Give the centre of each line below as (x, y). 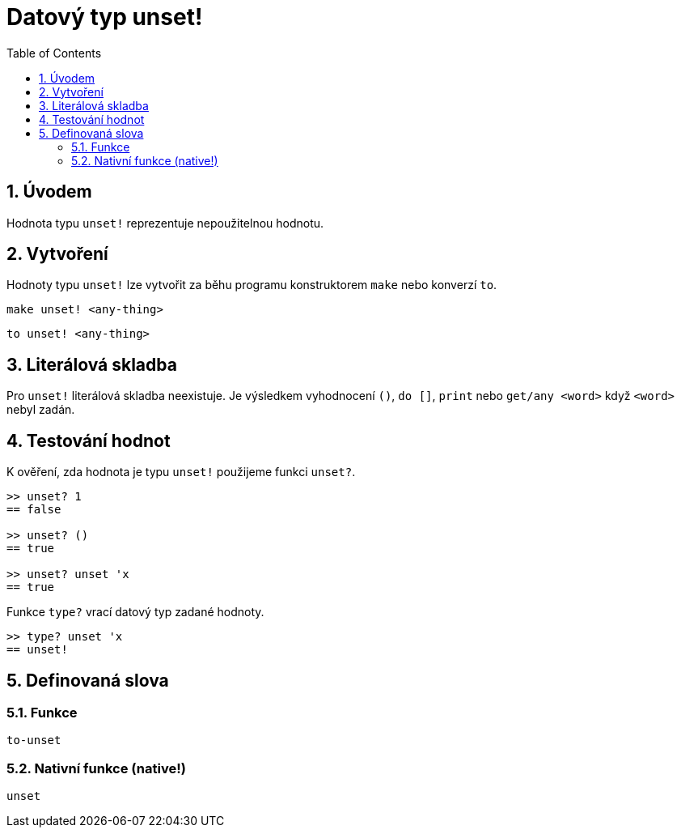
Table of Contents (54, 53)
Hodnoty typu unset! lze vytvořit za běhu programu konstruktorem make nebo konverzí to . (252, 285)
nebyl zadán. (41, 410)
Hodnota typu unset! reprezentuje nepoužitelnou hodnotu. (165, 223)
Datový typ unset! (105, 17)
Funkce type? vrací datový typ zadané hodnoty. (135, 612)
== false (34, 510)
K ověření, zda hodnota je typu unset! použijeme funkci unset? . (181, 472)
